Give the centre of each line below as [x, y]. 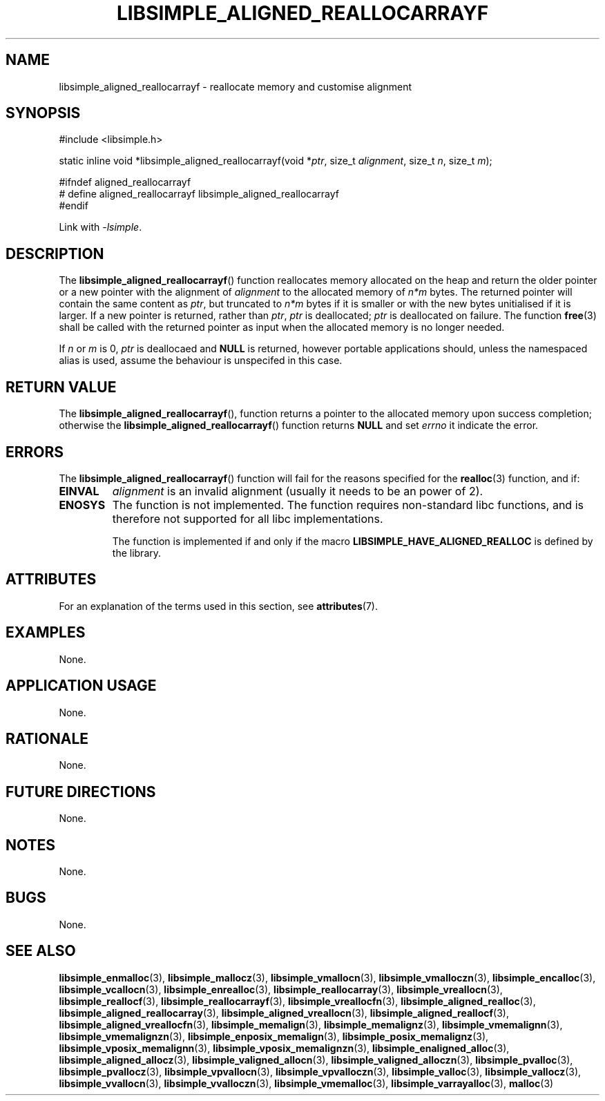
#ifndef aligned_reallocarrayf [125, 182]
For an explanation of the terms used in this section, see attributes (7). [218, 606]
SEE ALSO [41, 951]
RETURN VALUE [61, 387]
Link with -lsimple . [100, 227]
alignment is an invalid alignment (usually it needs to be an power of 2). [298, 491]
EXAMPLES [46, 633]
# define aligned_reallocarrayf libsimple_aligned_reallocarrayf [199, 194]
